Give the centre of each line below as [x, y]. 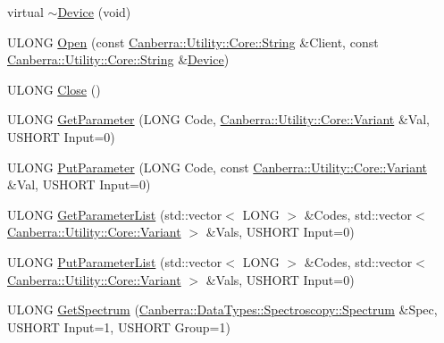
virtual [25, 12]
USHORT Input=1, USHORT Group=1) [119, 326]
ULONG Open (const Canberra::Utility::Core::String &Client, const [193, 42]
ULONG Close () [54, 89]
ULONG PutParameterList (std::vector [115, 261]
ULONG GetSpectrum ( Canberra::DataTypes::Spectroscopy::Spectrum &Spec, [222, 310]
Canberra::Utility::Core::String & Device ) [118, 59]
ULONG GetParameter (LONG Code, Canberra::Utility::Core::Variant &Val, [218, 119]
